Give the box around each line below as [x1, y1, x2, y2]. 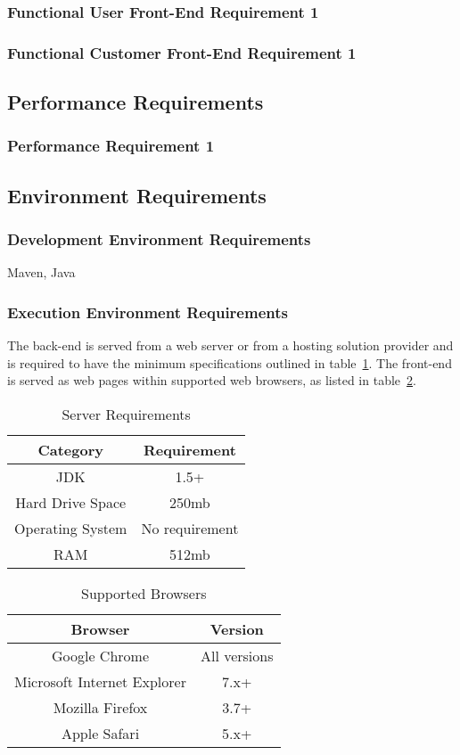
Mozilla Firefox [53, 696, 148, 718]
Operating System [14, 517, 127, 538]
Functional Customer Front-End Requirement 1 [7, 41, 357, 63]
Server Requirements [62, 403, 191, 424]
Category [37, 439, 103, 460]
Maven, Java [7, 263, 76, 282]
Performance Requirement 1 [7, 135, 215, 157]
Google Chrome [51, 644, 149, 666]
